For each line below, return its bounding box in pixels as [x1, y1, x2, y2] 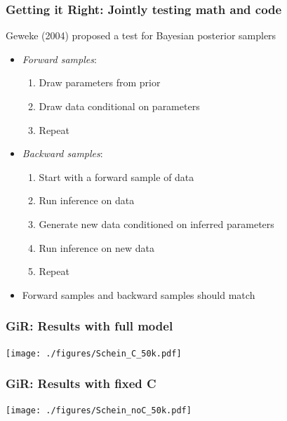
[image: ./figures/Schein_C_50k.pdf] [6, 348, 182, 359]
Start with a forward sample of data [39, 169, 194, 184]
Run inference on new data [39, 240, 154, 255]
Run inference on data [39, 193, 135, 208]
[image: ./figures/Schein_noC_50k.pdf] [6, 406, 192, 416]
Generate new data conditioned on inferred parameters [39, 216, 274, 231]
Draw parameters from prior [39, 75, 161, 90]
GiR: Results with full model [6, 317, 173, 335]
